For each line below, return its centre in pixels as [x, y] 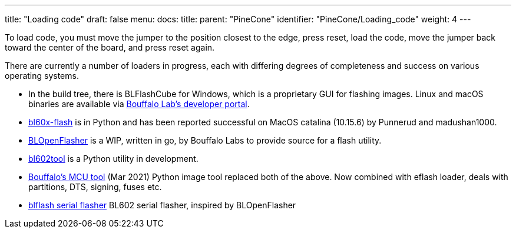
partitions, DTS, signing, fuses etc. [95, 187]
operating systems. [42, 76]
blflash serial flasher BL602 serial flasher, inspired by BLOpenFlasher [162, 205]
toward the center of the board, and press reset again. [110, 47]
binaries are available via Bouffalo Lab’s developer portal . [139, 104]
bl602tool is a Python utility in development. [113, 159]
